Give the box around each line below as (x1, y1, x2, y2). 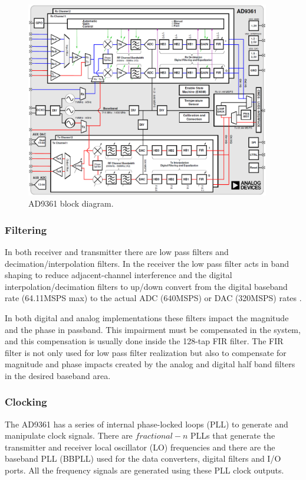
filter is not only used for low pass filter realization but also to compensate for (5, 346, 287, 358)
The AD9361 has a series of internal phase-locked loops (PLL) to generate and (5, 417, 288, 430)
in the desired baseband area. (5, 369, 111, 381)
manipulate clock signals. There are (5, 429, 133, 442)
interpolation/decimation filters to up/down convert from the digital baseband (5, 280, 288, 292)
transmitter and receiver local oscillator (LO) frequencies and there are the (5, 440, 275, 453)
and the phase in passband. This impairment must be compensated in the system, (5, 323, 301, 335)
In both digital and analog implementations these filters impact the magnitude (5, 311, 289, 324)
